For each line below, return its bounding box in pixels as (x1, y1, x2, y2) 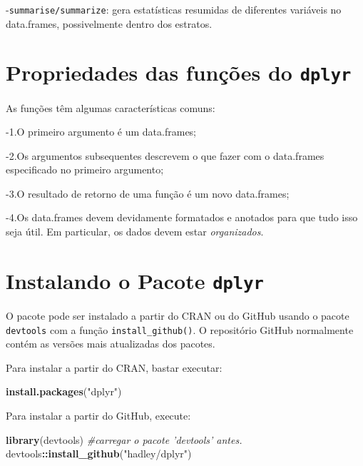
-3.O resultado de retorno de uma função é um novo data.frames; (6, 186, 290, 201)
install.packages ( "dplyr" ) (6, 384, 122, 399)
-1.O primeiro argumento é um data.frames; (6, 124, 197, 139)
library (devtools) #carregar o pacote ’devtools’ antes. (6, 432, 242, 447)
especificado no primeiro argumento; (6, 162, 164, 177)
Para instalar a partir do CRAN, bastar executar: (6, 360, 223, 375)
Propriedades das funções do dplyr (6, 58, 352, 87)
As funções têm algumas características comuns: (6, 100, 215, 115)
